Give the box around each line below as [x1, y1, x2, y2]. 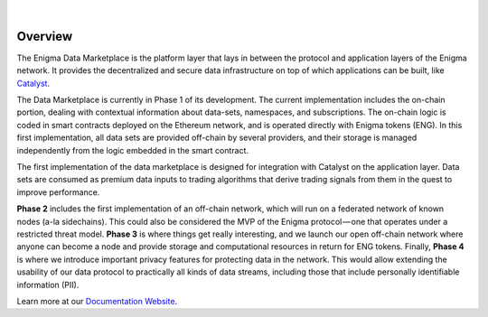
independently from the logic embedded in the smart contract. [16, 145, 249, 155]
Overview [16, 28, 73, 44]
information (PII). [16, 279, 80, 290]
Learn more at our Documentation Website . [16, 295, 178, 306]
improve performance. [16, 186, 100, 198]
